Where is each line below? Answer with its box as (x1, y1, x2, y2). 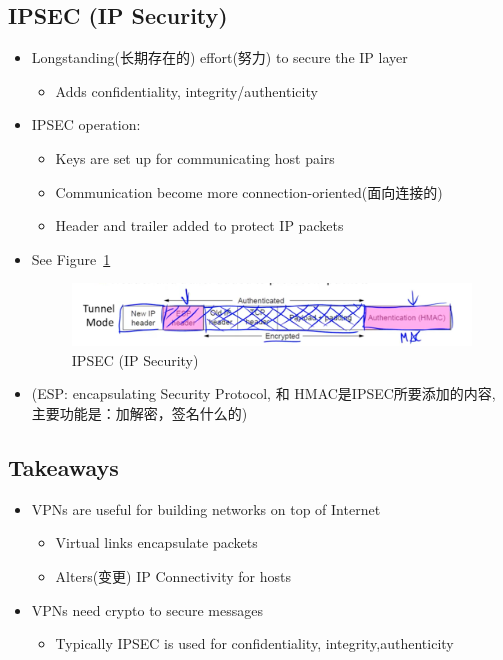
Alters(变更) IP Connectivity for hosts (55, 566, 291, 587)
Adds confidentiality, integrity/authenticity (55, 80, 318, 101)
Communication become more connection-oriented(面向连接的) (55, 181, 443, 202)
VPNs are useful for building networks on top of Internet (31, 498, 381, 519)
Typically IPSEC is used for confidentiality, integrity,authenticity (55, 633, 454, 654)
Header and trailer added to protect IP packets (55, 215, 344, 236)
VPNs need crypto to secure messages (31, 599, 264, 620)
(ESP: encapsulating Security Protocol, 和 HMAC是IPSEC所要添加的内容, (31, 383, 496, 404)
